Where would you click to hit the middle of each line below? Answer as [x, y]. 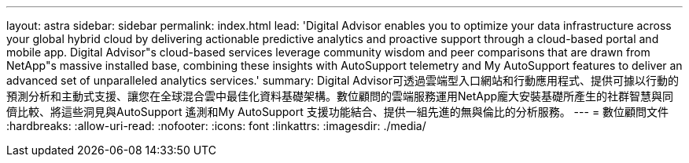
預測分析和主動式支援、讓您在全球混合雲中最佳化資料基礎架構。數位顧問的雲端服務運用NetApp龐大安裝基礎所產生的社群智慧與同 [340, 96]
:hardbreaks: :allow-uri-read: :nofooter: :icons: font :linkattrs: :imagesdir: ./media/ [216, 126]
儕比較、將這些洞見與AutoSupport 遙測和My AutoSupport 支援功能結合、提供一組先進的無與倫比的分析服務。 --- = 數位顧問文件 [338, 112]
